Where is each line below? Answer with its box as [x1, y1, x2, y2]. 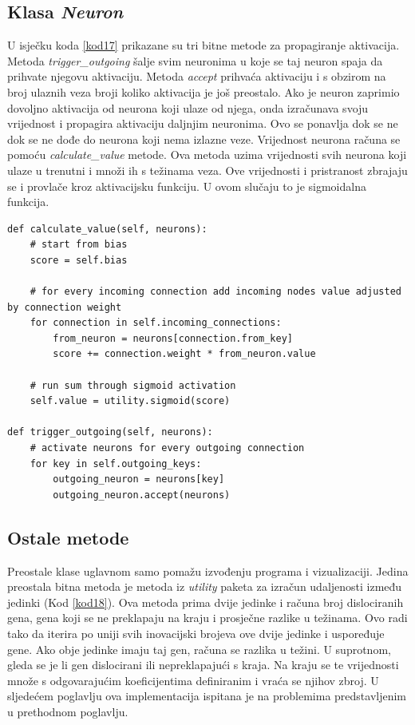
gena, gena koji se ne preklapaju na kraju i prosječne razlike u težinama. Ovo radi [7, 609, 408, 626]
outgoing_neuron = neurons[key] [53, 473, 225, 485]
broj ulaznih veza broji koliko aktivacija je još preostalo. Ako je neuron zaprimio [7, 83, 400, 100]
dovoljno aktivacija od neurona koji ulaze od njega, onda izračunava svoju [7, 99, 369, 116]
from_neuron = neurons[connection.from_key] [53, 332, 293, 344]
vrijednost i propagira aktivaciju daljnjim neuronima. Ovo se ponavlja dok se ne [7, 115, 398, 132]
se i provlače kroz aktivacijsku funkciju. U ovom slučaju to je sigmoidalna [7, 177, 366, 194]
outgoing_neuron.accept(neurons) [53, 489, 231, 501]
